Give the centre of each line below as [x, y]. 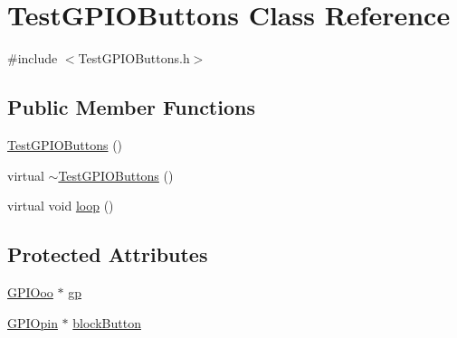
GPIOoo [30, 291]
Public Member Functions [131, 107]
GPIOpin [33, 322]
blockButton [107, 322]
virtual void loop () [61, 206]
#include [33, 58]
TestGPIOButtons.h [134, 58]
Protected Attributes [108, 254]
